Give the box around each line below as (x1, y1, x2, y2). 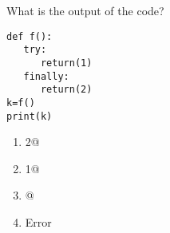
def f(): (6, 30, 53, 42)
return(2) (40, 84, 93, 96)
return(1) (40, 57, 93, 69)
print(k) (6, 110, 53, 122)
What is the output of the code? (6, 2, 164, 18)
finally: (23, 70, 69, 82)
